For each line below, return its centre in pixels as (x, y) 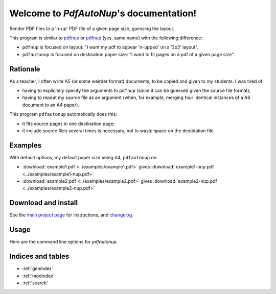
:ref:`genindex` (38, 268)
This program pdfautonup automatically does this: (63, 114)
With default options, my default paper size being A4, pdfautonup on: (84, 157)
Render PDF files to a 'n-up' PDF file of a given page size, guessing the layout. (92, 29)
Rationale (25, 69)
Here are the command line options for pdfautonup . (64, 242)
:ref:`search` (35, 283)
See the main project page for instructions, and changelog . (72, 215)
